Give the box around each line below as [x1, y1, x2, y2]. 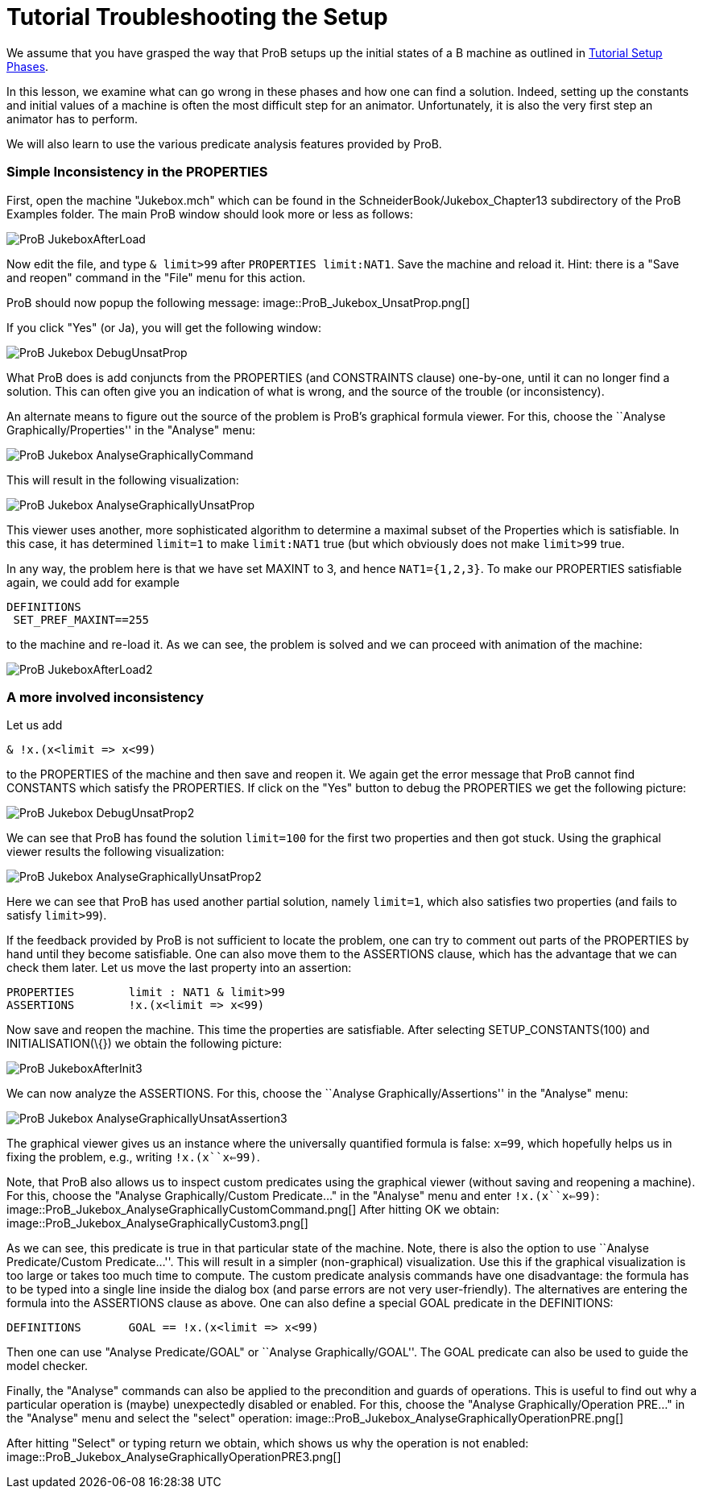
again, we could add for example [6, 575, 180, 589]
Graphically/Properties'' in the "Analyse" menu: [6, 422, 256, 437]
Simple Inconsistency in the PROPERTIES [6, 164, 268, 181]
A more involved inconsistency [6, 688, 205, 705]
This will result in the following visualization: [6, 472, 239, 487]
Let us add [6, 718, 63, 733]
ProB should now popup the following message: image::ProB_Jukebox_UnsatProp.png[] [6, 295, 470, 309]
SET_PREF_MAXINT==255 [13, 613, 150, 626]
